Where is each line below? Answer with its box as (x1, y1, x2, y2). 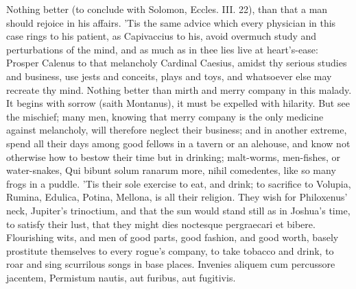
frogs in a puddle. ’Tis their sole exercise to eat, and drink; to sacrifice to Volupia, (6, 176, 351, 190)
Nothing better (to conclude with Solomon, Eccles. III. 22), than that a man (6, 2, 328, 16)
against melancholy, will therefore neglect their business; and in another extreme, (6, 123, 347, 137)
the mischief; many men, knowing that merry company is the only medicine (6, 109, 324, 123)
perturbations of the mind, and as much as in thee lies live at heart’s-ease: (6, 42, 318, 56)
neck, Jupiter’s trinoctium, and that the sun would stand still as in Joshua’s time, (6, 203, 351, 217)
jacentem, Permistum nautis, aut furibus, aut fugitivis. (6, 270, 236, 284)
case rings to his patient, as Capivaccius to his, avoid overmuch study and (6, 29, 317, 43)
